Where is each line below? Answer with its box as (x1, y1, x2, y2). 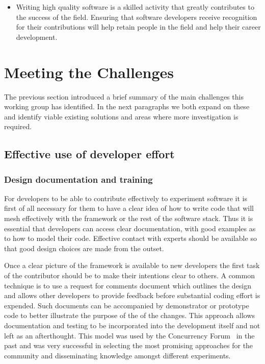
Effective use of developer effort (4, 146, 175, 162)
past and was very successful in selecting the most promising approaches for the (4, 340, 253, 351)
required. (4, 121, 32, 132)
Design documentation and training (4, 173, 153, 185)
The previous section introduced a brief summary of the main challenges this (4, 91, 244, 102)
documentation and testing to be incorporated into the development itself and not (4, 320, 260, 330)
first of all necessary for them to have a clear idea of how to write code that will (4, 203, 254, 213)
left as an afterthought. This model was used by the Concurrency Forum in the (4, 330, 255, 341)
